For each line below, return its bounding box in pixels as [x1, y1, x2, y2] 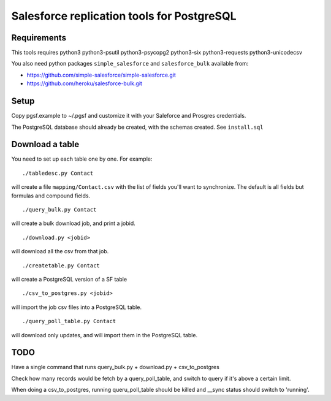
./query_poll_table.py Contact [22, 318, 116, 325]
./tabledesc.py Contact [22, 169, 94, 177]
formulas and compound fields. [11, 192, 91, 199]
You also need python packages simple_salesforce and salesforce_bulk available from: [11, 60, 249, 67]
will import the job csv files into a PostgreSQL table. [11, 304, 142, 311]
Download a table [11, 139, 80, 150]
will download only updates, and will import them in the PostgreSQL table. [11, 331, 198, 338]
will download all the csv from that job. [11, 248, 109, 255]
